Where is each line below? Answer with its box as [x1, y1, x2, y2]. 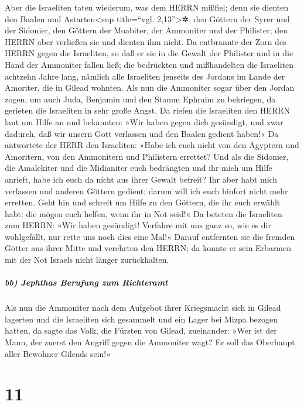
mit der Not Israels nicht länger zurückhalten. [5, 253, 169, 266]
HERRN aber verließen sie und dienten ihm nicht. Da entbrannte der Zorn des [5, 35, 286, 47]
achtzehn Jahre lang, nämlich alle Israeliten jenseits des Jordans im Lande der [5, 70, 285, 82]
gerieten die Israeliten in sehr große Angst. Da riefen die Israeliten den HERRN [5, 104, 291, 116]
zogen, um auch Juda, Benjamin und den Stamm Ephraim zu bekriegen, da [5, 92, 276, 105]
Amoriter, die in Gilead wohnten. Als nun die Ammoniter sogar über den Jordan [5, 81, 295, 94]
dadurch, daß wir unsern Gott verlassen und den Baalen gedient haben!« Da [5, 127, 279, 139]
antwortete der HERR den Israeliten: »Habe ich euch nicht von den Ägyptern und [5, 139, 299, 151]
